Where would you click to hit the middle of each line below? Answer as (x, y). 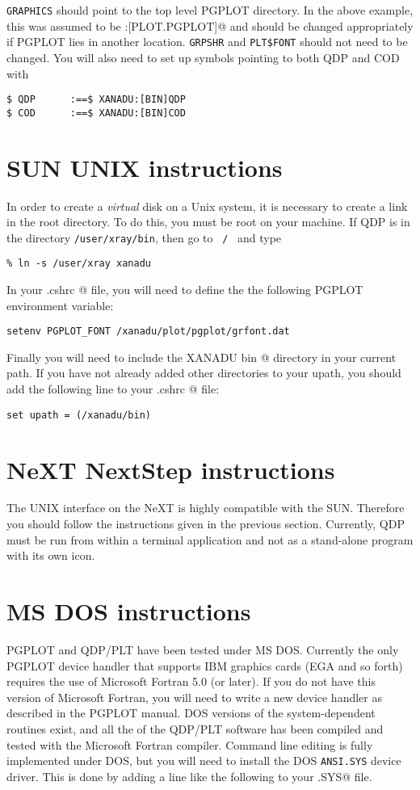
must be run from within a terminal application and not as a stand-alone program (210, 539)
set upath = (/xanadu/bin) (79, 415)
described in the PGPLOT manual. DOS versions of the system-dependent (191, 713)
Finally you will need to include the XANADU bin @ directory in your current (202, 357)
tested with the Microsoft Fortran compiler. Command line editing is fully (190, 744)
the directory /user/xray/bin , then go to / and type (144, 237)
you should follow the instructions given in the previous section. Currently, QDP (206, 524)
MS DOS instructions (129, 611)
